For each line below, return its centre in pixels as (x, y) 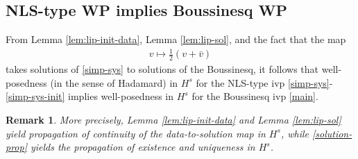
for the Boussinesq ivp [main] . (255, 96)
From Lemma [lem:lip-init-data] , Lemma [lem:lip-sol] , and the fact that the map (176, 39)
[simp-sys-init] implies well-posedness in (90, 96)
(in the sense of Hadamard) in (114, 82)
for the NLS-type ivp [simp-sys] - (264, 82)
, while (295, 133)
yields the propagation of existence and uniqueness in (143, 147)
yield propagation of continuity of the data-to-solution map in (136, 133)
